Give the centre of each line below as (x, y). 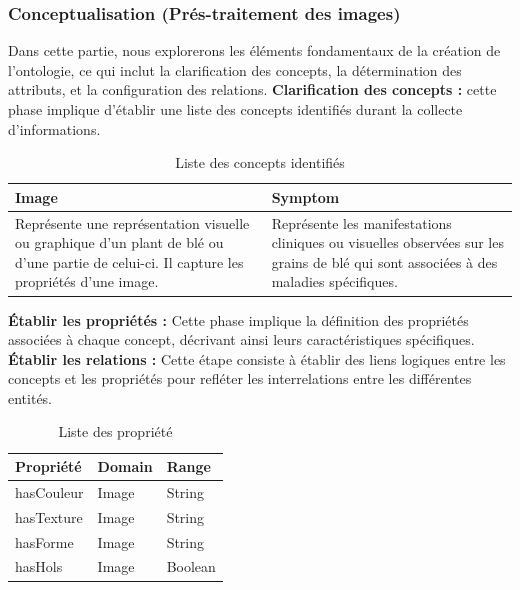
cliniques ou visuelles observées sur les (387, 242)
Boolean (191, 566)
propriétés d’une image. (87, 281)
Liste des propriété (115, 431)
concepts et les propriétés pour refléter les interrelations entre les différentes (240, 378)
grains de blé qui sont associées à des (384, 261)
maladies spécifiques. (334, 281)
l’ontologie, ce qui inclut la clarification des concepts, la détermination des (235, 69)
